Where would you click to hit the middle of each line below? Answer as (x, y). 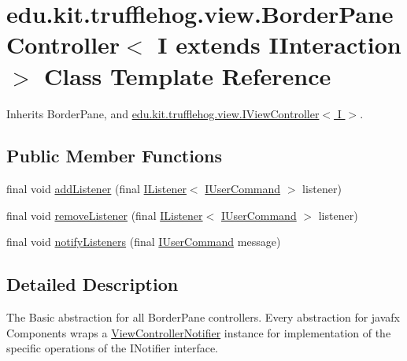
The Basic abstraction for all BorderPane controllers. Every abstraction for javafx (203, 317)
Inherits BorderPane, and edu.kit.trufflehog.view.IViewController (163, 113)
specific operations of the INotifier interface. (112, 348)
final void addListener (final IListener (96, 189)
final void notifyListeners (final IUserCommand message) (144, 242)
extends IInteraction (289, 45)
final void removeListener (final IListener (105, 215)
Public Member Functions (114, 156)
